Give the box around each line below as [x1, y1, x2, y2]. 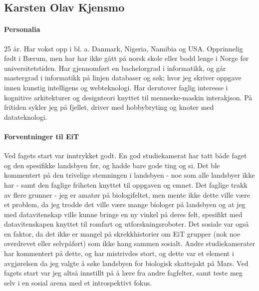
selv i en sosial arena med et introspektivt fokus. [4, 277, 152, 288]
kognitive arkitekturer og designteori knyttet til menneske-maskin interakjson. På [4, 92, 253, 102]
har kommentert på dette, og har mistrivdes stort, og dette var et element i [4, 248, 234, 259]
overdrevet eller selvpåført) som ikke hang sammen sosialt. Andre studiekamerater [4, 238, 256, 249]
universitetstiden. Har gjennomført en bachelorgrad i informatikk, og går [4, 62, 226, 73]
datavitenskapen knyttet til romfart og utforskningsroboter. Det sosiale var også [4, 219, 249, 229]
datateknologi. [4, 111, 47, 122]
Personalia [4, 24, 40, 34]
